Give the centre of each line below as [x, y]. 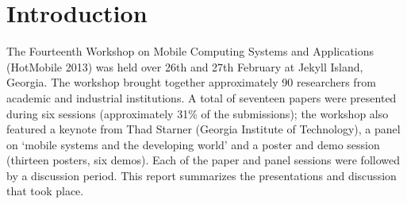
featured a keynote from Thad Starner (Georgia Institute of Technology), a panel [203, 129]
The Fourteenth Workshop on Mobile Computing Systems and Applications [190, 51]
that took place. [45, 191]
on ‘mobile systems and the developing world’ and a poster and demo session [193, 144]
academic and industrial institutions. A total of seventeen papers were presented [202, 97]
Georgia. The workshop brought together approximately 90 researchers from [191, 82]
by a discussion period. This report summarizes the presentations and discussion [202, 175]
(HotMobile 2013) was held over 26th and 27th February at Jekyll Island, [185, 66]
